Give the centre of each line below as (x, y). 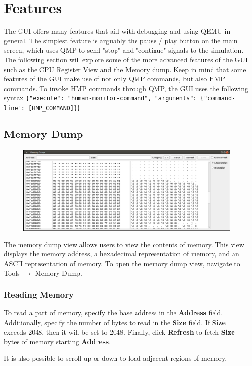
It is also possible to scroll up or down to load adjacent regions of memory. (116, 357)
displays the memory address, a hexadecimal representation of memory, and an (122, 254)
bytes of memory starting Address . (58, 341)
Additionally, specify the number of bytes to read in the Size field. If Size (115, 322)
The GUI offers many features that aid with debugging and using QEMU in (117, 31)
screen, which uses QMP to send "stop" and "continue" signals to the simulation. (124, 50)
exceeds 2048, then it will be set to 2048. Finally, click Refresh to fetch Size (119, 332)
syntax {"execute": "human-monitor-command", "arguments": (100, 98)
